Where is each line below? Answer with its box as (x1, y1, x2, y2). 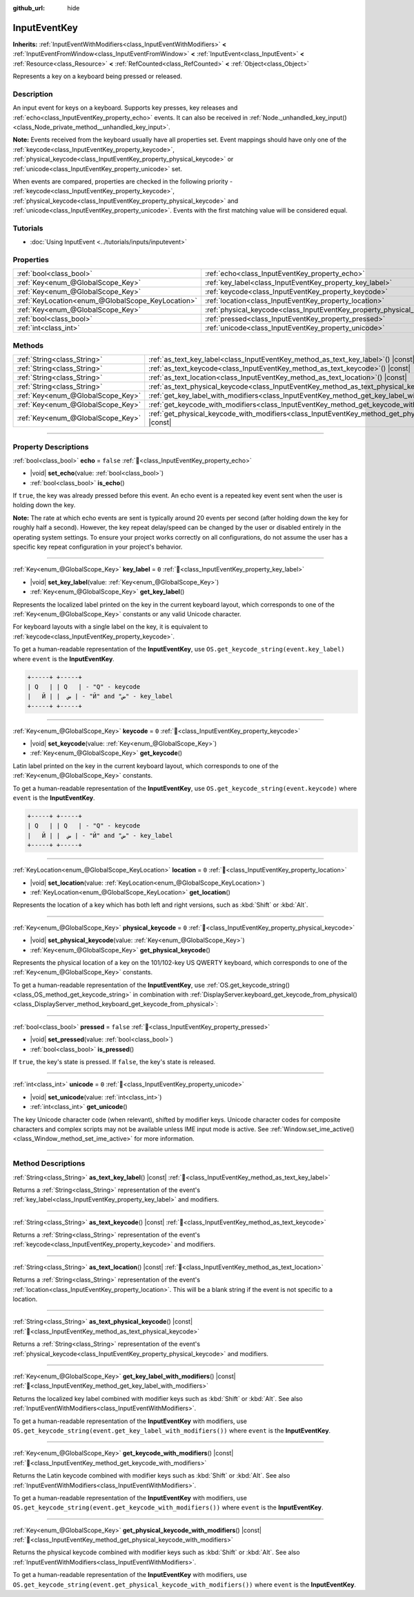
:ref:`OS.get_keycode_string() (206, 981, 290, 989)
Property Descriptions (12, 442, 89, 451)
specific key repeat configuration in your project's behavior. (12, 542, 183, 551)
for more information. (134, 1135, 195, 1143)
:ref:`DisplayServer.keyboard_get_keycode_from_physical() (190, 990, 358, 999)
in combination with (132, 990, 189, 999)
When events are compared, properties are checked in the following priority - (12, 177, 233, 186)
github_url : (12, 4, 45, 12)
